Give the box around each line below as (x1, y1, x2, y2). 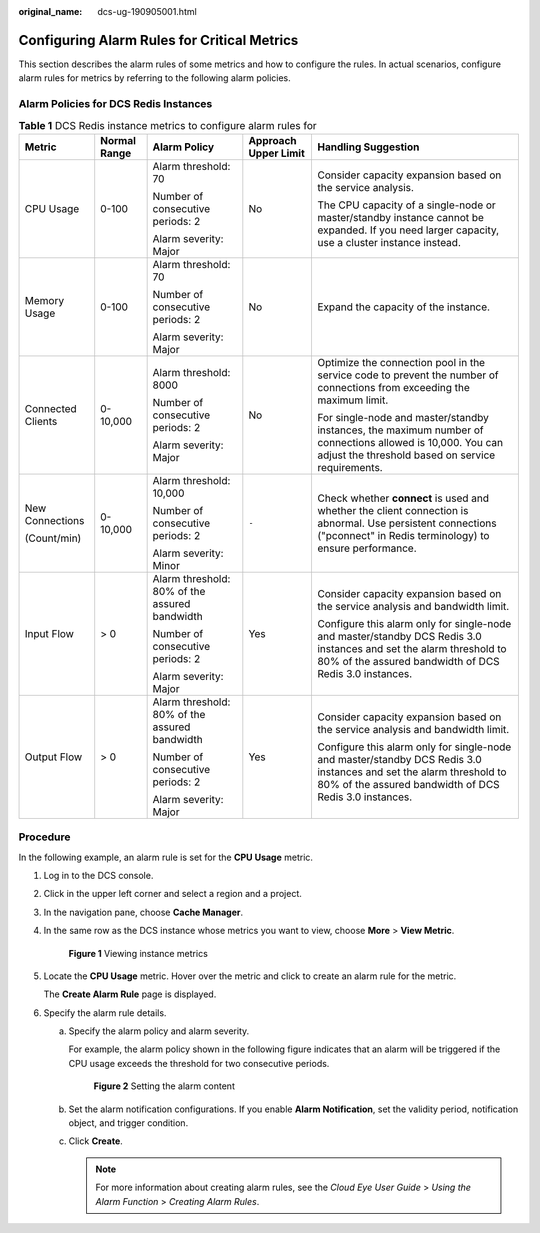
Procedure (18, 830, 71, 844)
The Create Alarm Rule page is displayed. (43, 988, 217, 1000)
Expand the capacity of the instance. (316, 300, 490, 314)
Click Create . (68, 1135, 124, 1147)
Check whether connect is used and (316, 491, 490, 505)
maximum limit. (316, 393, 389, 407)
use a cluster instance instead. (316, 235, 462, 249)
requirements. (316, 460, 384, 474)
